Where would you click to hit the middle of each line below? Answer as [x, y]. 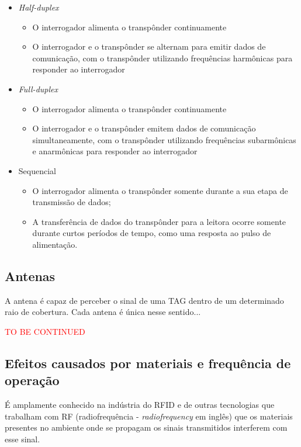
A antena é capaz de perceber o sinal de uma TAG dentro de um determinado [144, 300]
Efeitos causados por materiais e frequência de [148, 363]
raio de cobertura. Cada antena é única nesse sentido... [103, 312]
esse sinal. [23, 439]
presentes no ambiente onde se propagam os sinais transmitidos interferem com [146, 427]
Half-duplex [39, 7]
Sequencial [37, 170]
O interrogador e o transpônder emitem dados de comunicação [144, 128]
